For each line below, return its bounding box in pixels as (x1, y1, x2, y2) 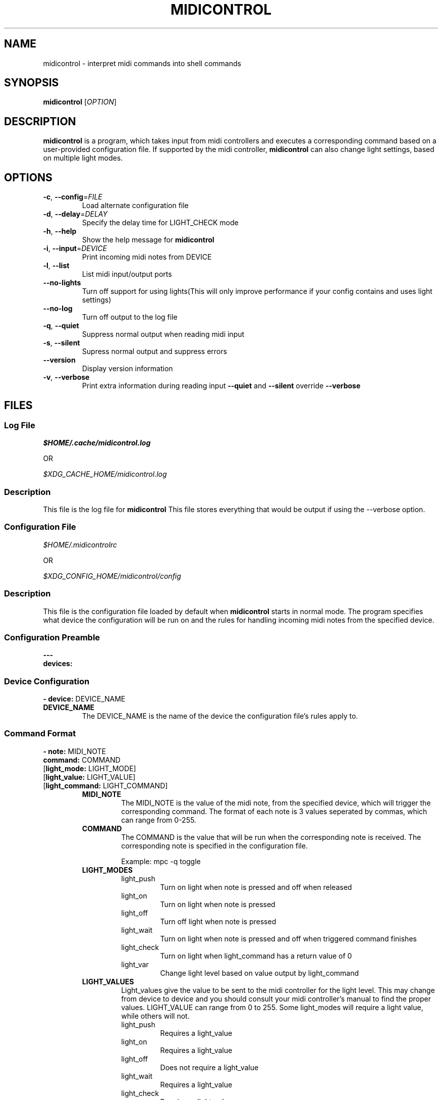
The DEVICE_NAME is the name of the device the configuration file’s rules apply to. (82, 712, 358, 721)
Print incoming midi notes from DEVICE (82, 253, 212, 262)
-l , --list (43, 261, 70, 270)
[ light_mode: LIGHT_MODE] (43, 764, 136, 773)
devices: (43, 659, 73, 668)
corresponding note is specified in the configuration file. (121, 841, 308, 850)
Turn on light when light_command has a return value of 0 (160, 951, 352, 960)
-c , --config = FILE (43, 192, 102, 202)
